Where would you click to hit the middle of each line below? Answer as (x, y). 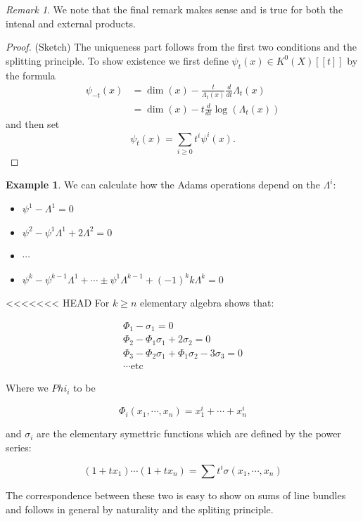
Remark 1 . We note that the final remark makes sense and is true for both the (174, 9)
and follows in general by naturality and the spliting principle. (140, 509)
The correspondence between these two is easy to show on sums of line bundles (176, 495)
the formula (31, 75)
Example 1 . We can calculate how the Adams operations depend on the (163, 185)
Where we (27, 388)
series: (19, 447)
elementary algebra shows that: (207, 303)
